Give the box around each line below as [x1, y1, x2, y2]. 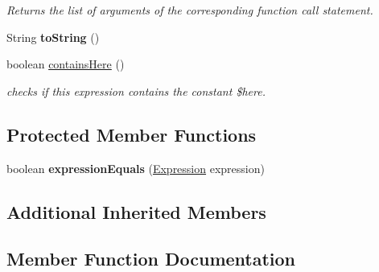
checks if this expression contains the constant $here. [6, 82, 266, 99]
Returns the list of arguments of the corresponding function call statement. [6, 2, 373, 18]
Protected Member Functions [6, 122, 257, 146]
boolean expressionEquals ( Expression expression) [6, 159, 265, 176]
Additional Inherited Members [6, 199, 266, 224]
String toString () [6, 28, 100, 45]
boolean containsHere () [6, 56, 125, 72]
